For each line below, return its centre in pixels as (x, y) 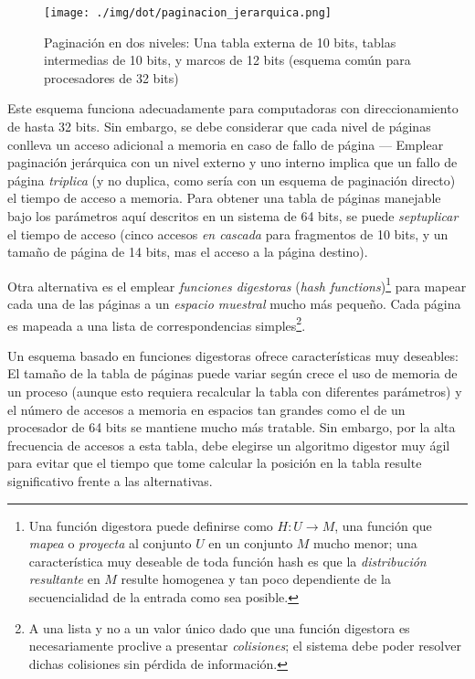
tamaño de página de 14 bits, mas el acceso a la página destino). (188, 252)
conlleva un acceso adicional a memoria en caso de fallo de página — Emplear (226, 144)
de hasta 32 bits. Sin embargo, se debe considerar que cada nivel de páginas (219, 127)
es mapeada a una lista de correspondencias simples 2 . (157, 324)
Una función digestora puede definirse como (151, 525)
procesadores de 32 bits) (111, 77)
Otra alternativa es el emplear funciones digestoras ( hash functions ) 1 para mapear (237, 284)
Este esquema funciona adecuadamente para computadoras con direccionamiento (233, 108)
